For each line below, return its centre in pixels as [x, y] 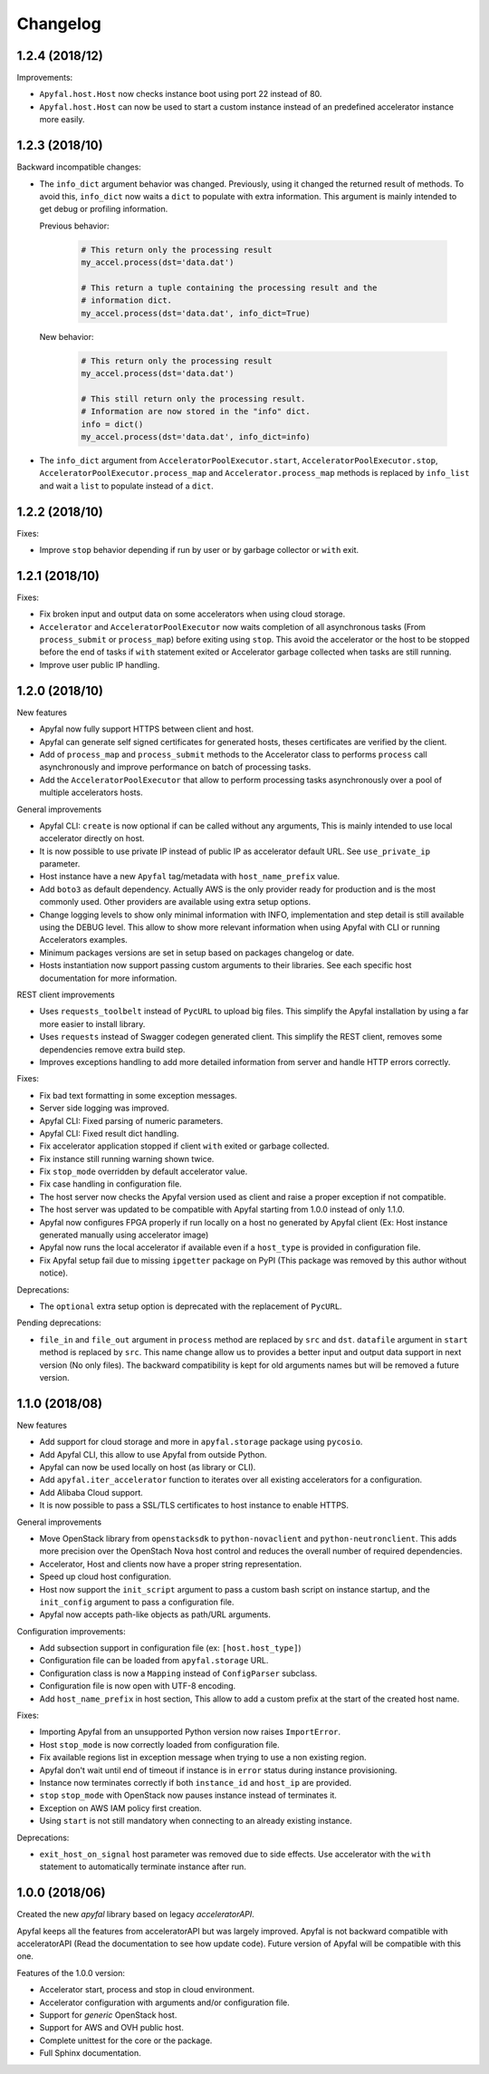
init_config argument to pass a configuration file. [137, 1602]
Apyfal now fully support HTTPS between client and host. [146, 729]
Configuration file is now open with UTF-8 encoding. [138, 1686]
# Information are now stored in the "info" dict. [196, 412]
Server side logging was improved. [104, 1108]
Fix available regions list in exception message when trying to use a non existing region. [203, 1758]
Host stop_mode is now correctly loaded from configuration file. [159, 1744]
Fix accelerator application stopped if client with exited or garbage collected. [184, 1146]
